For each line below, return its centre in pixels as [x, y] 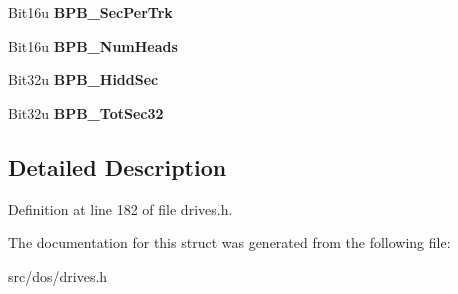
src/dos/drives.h [58, 275]
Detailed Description [117, 166]
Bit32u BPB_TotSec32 [86, 112]
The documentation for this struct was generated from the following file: [229, 242]
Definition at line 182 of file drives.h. [120, 208]
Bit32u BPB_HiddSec [83, 79]
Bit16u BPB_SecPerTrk [90, 12]
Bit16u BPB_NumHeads [93, 45]
